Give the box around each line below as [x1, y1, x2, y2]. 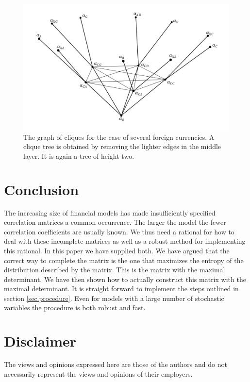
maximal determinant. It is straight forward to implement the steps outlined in [4, 283, 239, 294]
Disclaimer [4, 331, 77, 351]
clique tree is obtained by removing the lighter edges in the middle [23, 141, 221, 151]
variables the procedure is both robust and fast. [4, 302, 146, 313]
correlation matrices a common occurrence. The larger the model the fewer [4, 217, 226, 227]
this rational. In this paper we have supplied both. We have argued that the [4, 245, 230, 255]
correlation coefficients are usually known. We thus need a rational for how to [4, 226, 234, 236]
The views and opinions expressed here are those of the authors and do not [4, 359, 227, 369]
